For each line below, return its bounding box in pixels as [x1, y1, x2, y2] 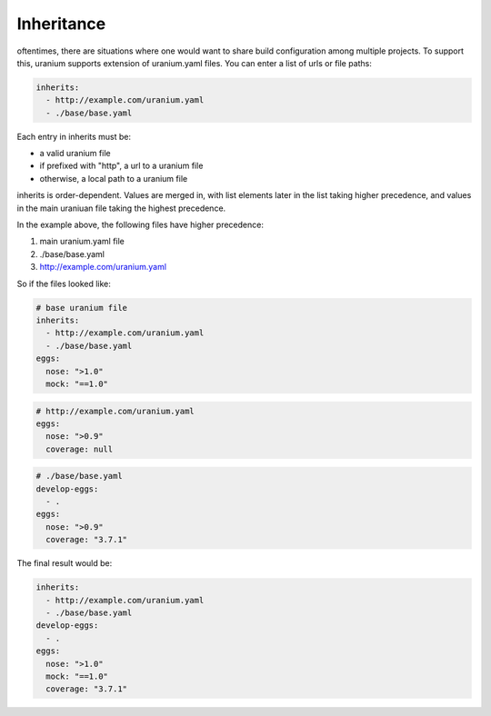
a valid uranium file [39, 148, 111, 159]
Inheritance [16, 14, 106, 34]
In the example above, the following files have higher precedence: [16, 219, 264, 231]
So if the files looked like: [16, 278, 111, 289]
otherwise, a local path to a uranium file [39, 173, 188, 184]
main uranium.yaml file [39, 236, 125, 247]
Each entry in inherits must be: [16, 131, 132, 142]
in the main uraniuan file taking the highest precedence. [16, 203, 226, 214]
